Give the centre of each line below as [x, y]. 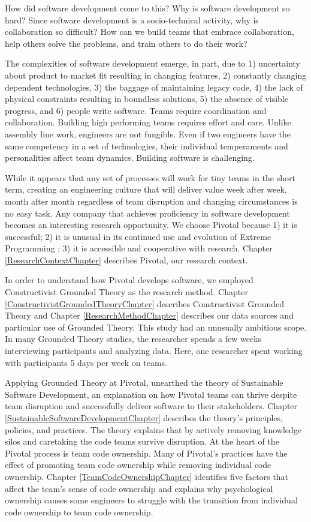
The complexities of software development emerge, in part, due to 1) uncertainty [153, 63]
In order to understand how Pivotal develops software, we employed [129, 280]
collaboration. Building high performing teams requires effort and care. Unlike [148, 122]
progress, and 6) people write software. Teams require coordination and [136, 110]
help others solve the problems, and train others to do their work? [126, 43]
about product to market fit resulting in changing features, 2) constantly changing [156, 75]
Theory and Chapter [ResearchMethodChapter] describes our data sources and [149, 315]
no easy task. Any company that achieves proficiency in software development [147, 213]
